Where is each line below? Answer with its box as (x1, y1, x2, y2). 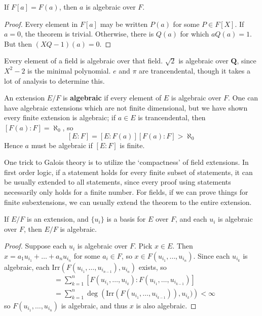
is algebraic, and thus (61, 300, 128, 310)
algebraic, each (4, 261, 50, 272)
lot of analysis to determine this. (4, 75, 105, 86)
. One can (228, 92, 258, 103)
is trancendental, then (138, 112, 206, 123)
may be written (100, 18, 148, 29)
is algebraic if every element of (62, 92, 162, 103)
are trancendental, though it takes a (139, 65, 250, 76)
